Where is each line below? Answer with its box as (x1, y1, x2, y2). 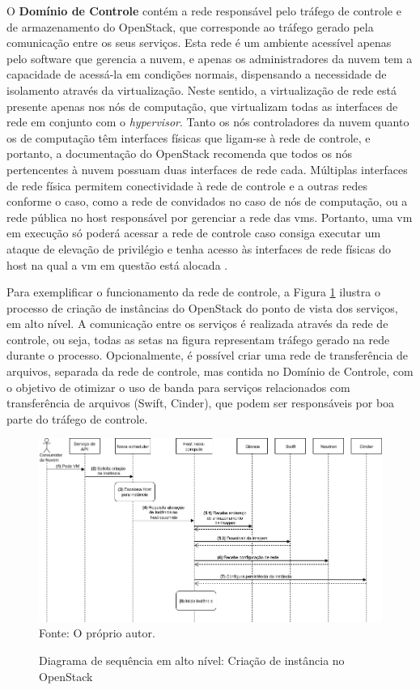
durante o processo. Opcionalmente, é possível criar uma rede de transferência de (6, 347, 409, 364)
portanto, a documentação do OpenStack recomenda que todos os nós (6, 145, 352, 162)
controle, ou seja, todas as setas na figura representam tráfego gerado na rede (6, 330, 390, 347)
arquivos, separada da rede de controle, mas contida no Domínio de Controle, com (6, 363, 414, 380)
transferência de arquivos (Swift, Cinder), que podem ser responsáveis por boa (6, 394, 395, 411)
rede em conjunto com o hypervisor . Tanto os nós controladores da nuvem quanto (6, 113, 409, 130)
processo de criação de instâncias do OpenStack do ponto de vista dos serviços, (6, 299, 398, 316)
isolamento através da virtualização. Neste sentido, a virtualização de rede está (6, 81, 397, 98)
